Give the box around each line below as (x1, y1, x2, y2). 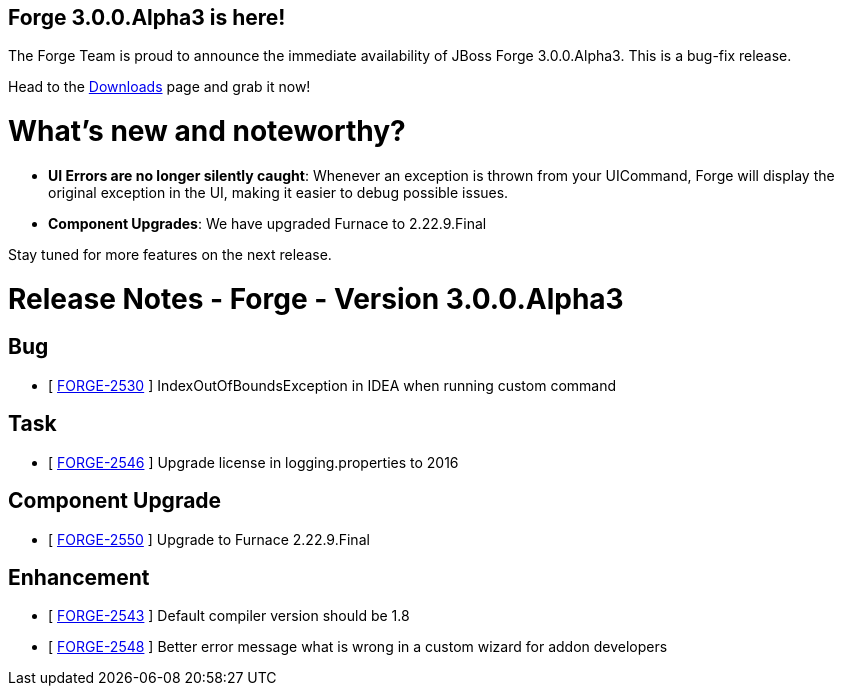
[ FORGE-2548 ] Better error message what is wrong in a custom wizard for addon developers (48, 638, 668, 656)
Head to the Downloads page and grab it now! (8, 78, 311, 96)
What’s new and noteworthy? (8, 114, 406, 149)
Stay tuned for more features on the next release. (8, 245, 332, 263)
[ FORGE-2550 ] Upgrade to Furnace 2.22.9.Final (48, 530, 370, 548)
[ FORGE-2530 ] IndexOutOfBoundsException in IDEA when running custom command (48, 376, 617, 394)
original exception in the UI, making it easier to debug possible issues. (48, 183, 509, 201)
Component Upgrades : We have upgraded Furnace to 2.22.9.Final (48, 214, 487, 232)
